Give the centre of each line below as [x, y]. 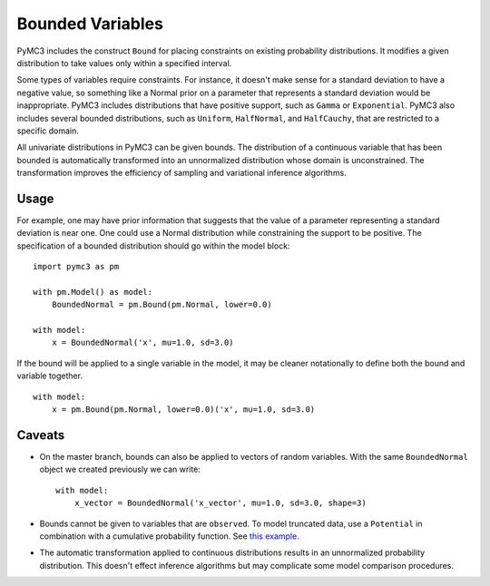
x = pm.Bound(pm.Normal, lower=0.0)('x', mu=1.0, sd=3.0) [183, 410]
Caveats [41, 435]
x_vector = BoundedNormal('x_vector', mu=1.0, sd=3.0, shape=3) [220, 503]
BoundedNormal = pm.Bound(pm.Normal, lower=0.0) [162, 305]
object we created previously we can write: [120, 469]
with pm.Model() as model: [93, 292]
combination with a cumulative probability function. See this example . [169, 536]
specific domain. [48, 131]
